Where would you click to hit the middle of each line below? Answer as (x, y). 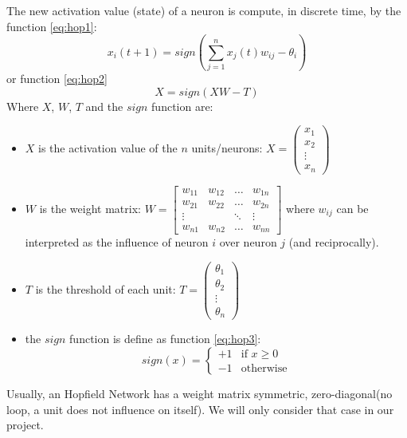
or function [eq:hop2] (57, 78)
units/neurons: (227, 148)
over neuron (248, 242)
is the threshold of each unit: (106, 289)
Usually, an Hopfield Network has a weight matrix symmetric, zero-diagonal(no (200, 393)
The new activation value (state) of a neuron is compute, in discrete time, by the (204, 10)
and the (104, 106)
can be (352, 208)
